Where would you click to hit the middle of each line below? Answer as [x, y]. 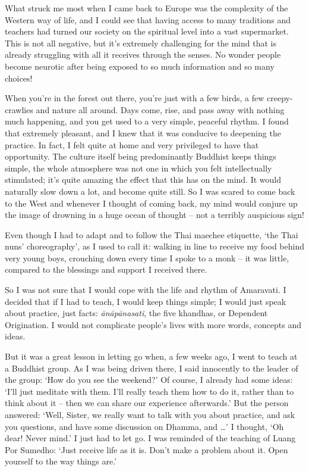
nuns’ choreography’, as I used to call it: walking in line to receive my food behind [154, 246]
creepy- [280, 98]
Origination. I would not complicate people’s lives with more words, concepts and [153, 324]
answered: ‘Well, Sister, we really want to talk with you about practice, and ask [150, 414]
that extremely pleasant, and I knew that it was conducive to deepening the [143, 132]
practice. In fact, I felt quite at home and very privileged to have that [132, 144]
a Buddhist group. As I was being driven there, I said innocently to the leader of [152, 368]
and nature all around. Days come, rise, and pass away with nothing [160, 109]
